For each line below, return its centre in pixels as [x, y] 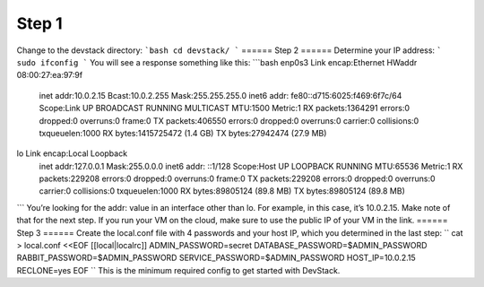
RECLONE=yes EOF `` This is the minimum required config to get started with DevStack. [178, 270]
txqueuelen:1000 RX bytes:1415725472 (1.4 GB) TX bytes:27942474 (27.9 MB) [183, 133]
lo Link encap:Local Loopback [72, 153]
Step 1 [39, 23]
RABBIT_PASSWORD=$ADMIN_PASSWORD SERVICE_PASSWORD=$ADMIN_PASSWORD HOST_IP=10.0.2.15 [216, 258]
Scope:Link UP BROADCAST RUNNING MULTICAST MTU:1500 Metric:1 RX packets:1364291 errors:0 [225, 109]
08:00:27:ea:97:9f [50, 75]
